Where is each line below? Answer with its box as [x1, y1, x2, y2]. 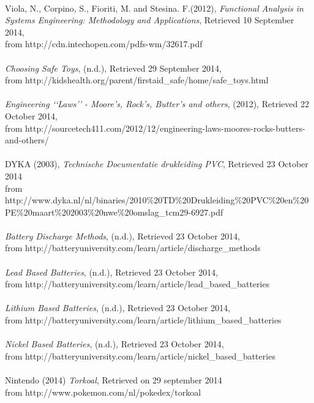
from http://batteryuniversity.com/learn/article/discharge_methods [5, 241, 261, 254]
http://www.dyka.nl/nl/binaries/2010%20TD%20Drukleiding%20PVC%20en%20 [5, 194, 309, 206]
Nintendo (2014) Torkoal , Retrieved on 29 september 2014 [5, 374, 222, 386]
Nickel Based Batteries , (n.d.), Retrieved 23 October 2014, [5, 337, 224, 350]
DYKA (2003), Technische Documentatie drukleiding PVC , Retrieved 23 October [5, 157, 308, 170]
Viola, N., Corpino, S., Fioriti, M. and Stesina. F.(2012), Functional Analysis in [5, 1, 304, 14]
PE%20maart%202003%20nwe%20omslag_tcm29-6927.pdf [5, 205, 223, 218]
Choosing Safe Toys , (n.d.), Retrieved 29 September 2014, [5, 61, 222, 74]
